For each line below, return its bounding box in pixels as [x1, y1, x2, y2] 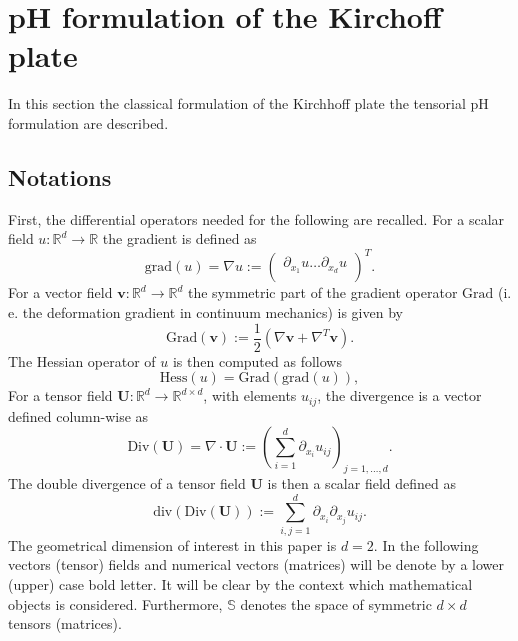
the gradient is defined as [102, 228, 257, 249]
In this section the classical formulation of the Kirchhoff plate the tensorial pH [8, 93, 489, 114]
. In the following [373, 534, 479, 555]
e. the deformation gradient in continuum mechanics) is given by [8, 301, 403, 322]
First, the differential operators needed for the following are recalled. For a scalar [8, 208, 505, 229]
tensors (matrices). [8, 613, 122, 634]
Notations [8, 161, 112, 192]
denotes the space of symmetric [240, 593, 432, 614]
